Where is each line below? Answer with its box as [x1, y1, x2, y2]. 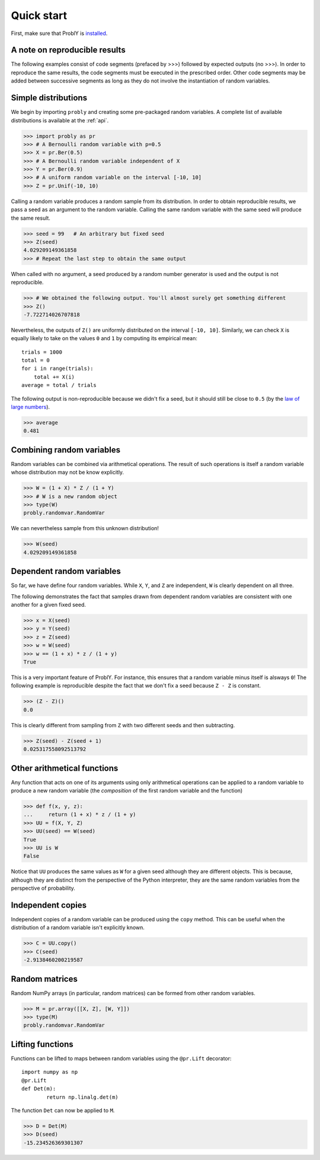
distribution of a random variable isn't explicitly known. [11, 924, 145, 931]
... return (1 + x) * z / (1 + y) [23, 811, 136, 818]
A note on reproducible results [11, 45, 126, 55]
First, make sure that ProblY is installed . [11, 30, 108, 37]
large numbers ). [11, 404, 50, 411]
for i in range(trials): [21, 365, 94, 372]
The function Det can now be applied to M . [11, 1107, 115, 1114]
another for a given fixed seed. [11, 601, 86, 608]
